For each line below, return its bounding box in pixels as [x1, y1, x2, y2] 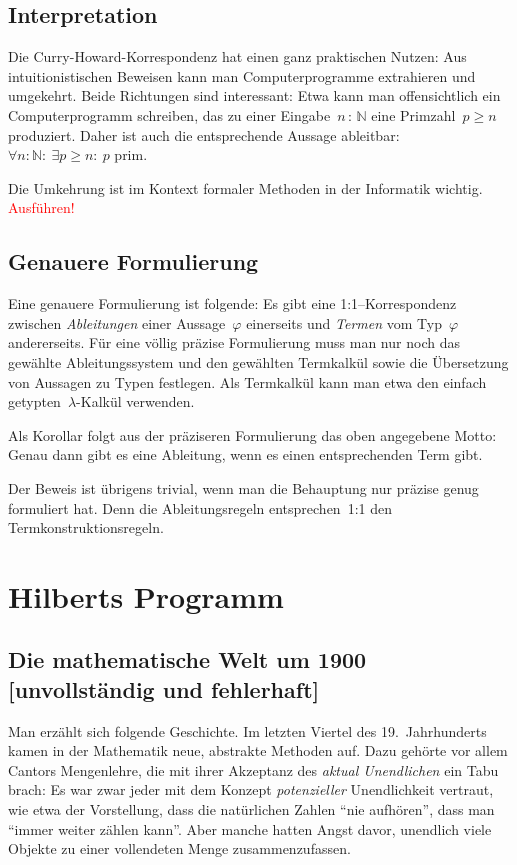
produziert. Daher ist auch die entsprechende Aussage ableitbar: [8, 124, 400, 145]
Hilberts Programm [8, 575, 284, 616]
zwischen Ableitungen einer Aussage [8, 312, 226, 333]
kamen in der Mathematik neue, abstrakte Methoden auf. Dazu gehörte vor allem [8, 740, 508, 761]
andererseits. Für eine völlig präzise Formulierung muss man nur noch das [8, 332, 460, 353]
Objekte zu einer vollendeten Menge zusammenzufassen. [8, 838, 351, 859]
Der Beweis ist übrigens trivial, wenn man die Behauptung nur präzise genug [8, 477, 479, 498]
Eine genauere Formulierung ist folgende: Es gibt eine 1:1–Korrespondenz [8, 293, 457, 314]
